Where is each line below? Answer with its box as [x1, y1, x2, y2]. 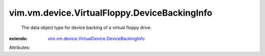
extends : [9, 35, 28, 41]
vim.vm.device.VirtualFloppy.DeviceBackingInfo [9, 7, 212, 18]
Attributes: [9, 45, 30, 51]
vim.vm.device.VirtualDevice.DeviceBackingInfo [48, 35, 145, 41]
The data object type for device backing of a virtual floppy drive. [21, 25, 152, 30]
